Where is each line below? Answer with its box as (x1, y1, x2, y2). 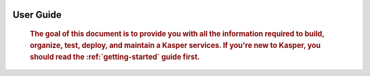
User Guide (12, 9, 62, 21)
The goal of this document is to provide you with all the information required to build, (29, 29, 325, 39)
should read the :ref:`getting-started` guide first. (29, 52, 200, 62)
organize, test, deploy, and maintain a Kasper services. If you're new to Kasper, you (29, 40, 321, 50)
